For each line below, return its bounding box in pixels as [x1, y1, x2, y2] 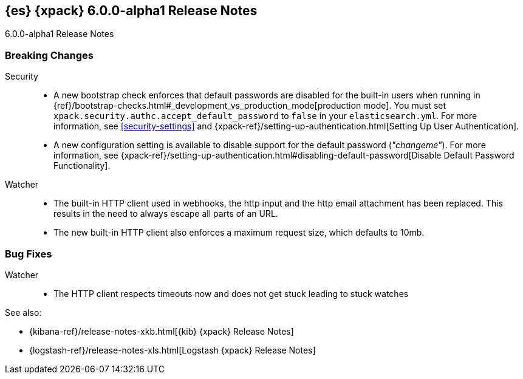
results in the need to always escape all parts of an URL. [53, 208, 278, 219]
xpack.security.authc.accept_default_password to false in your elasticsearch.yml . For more [53, 111, 477, 121]
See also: [5, 307, 42, 318]
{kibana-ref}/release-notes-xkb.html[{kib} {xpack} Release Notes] [29, 326, 294, 336]
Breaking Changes [5, 49, 94, 61]
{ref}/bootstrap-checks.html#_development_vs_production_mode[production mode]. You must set [53, 100, 446, 111]
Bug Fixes [5, 247, 52, 260]
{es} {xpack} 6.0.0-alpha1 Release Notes [5, 3, 258, 18]
